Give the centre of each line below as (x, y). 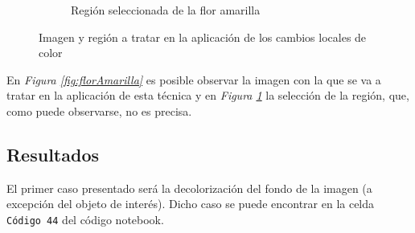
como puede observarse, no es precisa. (99, 110)
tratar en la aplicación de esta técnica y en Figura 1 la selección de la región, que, (208, 95)
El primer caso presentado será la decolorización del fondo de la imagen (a (189, 188)
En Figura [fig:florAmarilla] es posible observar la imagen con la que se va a (194, 79)
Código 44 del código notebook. (85, 219)
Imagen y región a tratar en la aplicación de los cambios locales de (203, 37)
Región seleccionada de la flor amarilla (166, 10)
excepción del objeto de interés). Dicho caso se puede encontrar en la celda (191, 204)
